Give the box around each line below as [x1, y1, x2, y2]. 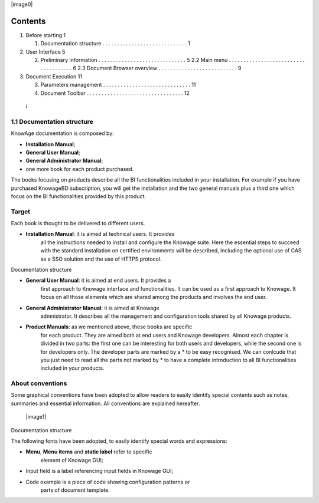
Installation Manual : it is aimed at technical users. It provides [25, 231, 175, 238]
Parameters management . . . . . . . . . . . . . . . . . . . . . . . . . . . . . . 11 [40, 81, 196, 88]
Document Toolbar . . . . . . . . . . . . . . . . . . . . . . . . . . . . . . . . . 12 [40, 89, 190, 97]
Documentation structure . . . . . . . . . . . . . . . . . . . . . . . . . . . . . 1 [40, 40, 190, 47]
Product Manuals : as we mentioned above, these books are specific [25, 323, 193, 330]
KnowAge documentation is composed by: [11, 130, 115, 137]
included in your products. [40, 364, 105, 372]
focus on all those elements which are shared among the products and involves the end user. [40, 294, 267, 301]
